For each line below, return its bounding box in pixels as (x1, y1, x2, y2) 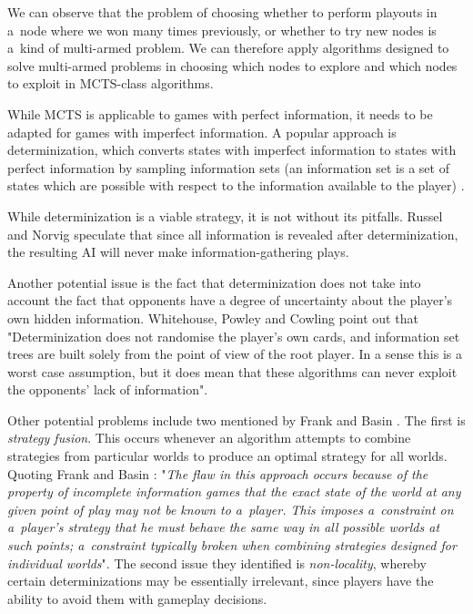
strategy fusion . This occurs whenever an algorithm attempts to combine (7, 428, 411, 447)
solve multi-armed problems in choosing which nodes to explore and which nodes (7, 56, 458, 75)
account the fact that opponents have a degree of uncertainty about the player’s (7, 291, 453, 310)
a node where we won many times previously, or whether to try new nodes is (7, 20, 437, 39)
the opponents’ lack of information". (7, 380, 208, 399)
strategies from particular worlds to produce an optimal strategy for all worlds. (7, 446, 448, 466)
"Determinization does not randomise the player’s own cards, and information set (7, 326, 460, 345)
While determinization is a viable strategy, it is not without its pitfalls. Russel (7, 206, 443, 225)
